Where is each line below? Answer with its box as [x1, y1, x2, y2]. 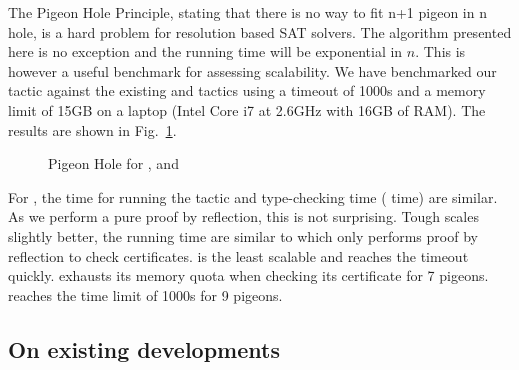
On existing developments [8, 333, 280, 364]
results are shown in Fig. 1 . [8, 119, 177, 140]
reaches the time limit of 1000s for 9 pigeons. [8, 284, 283, 305]
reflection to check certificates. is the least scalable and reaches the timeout [8, 245, 469, 266]
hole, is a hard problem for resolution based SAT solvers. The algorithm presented [8, 21, 512, 42]
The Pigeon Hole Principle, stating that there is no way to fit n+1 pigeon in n [8, 2, 487, 22]
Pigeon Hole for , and [48, 153, 179, 174]
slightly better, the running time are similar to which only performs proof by [8, 225, 478, 246]
